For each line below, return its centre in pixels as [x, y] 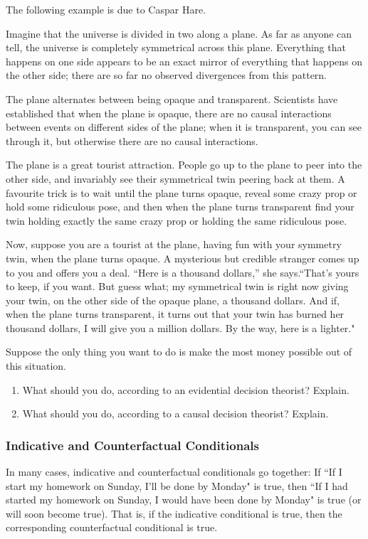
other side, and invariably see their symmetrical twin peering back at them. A [175, 178]
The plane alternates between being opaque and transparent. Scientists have [172, 98]
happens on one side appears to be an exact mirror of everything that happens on [184, 61]
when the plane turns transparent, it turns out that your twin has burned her [175, 314]
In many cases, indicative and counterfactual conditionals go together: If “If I [174, 472]
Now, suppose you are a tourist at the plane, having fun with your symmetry [174, 244]
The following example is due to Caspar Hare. [106, 9]
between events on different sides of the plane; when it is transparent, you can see [184, 127]
